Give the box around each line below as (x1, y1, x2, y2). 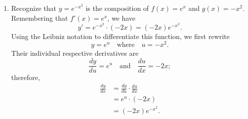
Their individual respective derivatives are (11, 48, 139, 58)
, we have (107, 12, 136, 23)
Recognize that (11, 3, 56, 13)
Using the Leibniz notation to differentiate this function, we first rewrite (11, 31, 230, 41)
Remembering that (11, 12, 68, 23)
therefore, (11, 72, 40, 82)
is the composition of (85, 3, 149, 13)
